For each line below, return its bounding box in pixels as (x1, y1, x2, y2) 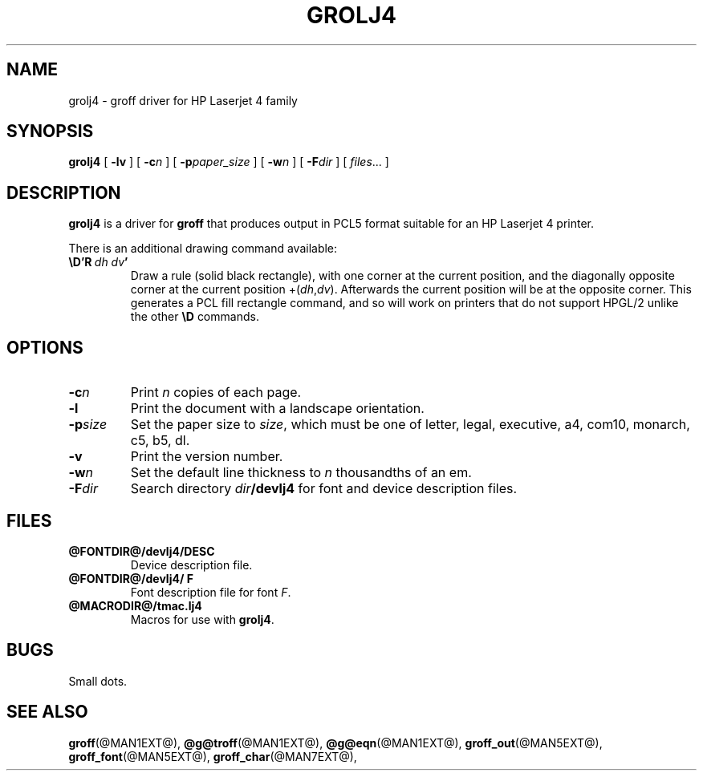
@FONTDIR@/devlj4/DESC (68, 544, 215, 558)
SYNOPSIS (6, 121, 94, 142)
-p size (68, 416, 108, 433)
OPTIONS (6, 337, 83, 358)
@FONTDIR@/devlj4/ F (68, 571, 193, 585)
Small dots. (68, 674, 128, 688)
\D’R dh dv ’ (68, 255, 128, 269)
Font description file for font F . (130, 585, 291, 599)
